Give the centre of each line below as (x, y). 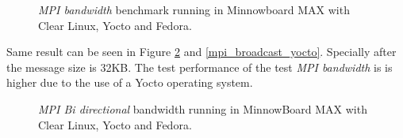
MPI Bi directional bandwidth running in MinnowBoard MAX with (203, 108)
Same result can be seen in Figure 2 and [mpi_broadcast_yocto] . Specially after (201, 52)
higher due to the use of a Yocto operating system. (130, 82)
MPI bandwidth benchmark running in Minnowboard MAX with (194, 9)
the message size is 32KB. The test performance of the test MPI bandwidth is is (200, 67)
